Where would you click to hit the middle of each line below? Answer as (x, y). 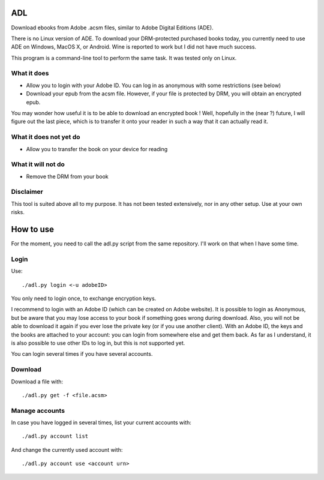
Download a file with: (37, 382)
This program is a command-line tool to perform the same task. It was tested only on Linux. (124, 58)
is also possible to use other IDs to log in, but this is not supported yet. (98, 343)
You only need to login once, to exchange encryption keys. (84, 298)
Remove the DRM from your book (67, 176)
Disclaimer (27, 192)
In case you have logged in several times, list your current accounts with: (101, 422)
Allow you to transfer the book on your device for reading (97, 149)
